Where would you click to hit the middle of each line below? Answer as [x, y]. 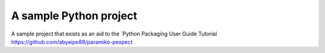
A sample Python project [74, 16]
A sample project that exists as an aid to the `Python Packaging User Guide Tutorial [114, 34]
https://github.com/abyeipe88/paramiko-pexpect [72, 42]
